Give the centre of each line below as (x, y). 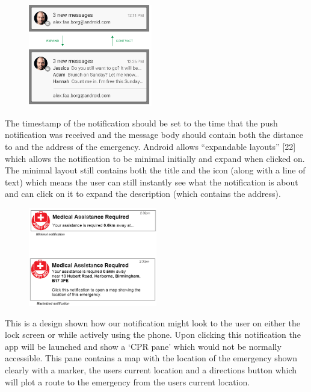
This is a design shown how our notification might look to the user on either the (152, 322)
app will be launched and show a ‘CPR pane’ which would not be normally (143, 346)
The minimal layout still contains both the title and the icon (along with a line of (155, 170)
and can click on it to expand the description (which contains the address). (143, 194)
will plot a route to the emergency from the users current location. (128, 381)
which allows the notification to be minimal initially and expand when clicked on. (155, 158)
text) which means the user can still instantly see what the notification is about (152, 182)
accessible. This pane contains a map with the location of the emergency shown (151, 358)
